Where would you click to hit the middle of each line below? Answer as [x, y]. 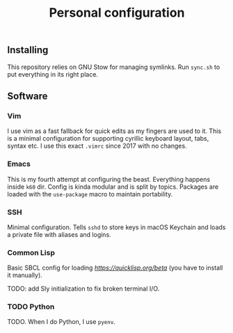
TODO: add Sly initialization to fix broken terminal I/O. [83, 289]
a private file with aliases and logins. [59, 234]
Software [27, 96]
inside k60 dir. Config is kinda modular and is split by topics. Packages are [113, 187]
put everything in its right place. [53, 74]
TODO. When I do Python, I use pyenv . [62, 322]
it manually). [25, 275]
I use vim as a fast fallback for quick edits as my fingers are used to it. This [114, 131]
